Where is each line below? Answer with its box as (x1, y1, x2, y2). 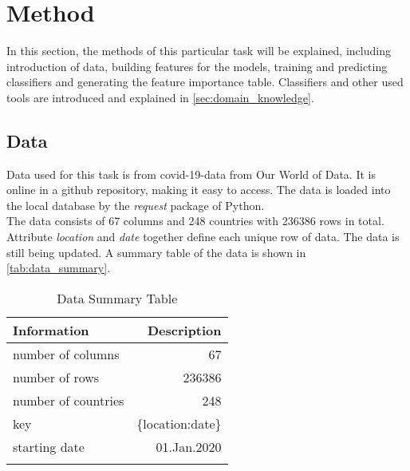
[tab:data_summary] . (6, 259, 111, 276)
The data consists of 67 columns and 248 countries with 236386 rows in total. (6, 212, 384, 229)
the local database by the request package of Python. (6, 196, 265, 213)
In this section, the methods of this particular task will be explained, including (6, 42, 391, 59)
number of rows (13, 367, 100, 386)
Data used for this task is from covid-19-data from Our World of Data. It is (6, 165, 376, 182)
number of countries (13, 390, 124, 410)
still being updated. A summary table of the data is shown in (6, 243, 306, 260)
